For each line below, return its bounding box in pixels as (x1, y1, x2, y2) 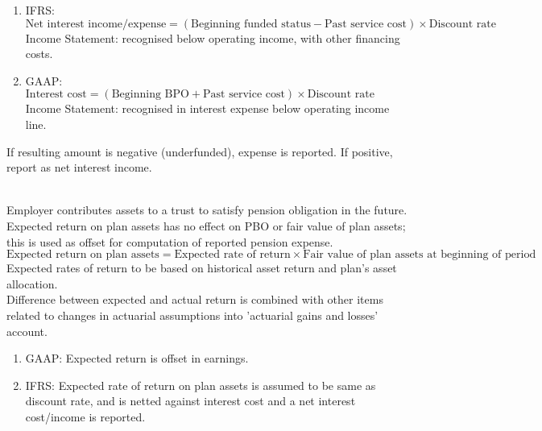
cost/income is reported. (25, 408, 146, 425)
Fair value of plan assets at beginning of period (303, 249, 536, 261)
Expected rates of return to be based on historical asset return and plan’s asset (6, 259, 397, 276)
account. (6, 322, 48, 339)
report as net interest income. (6, 159, 152, 176)
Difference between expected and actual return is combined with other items (6, 291, 383, 308)
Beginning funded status (191, 18, 311, 30)
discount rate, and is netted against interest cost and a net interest (25, 392, 356, 409)
